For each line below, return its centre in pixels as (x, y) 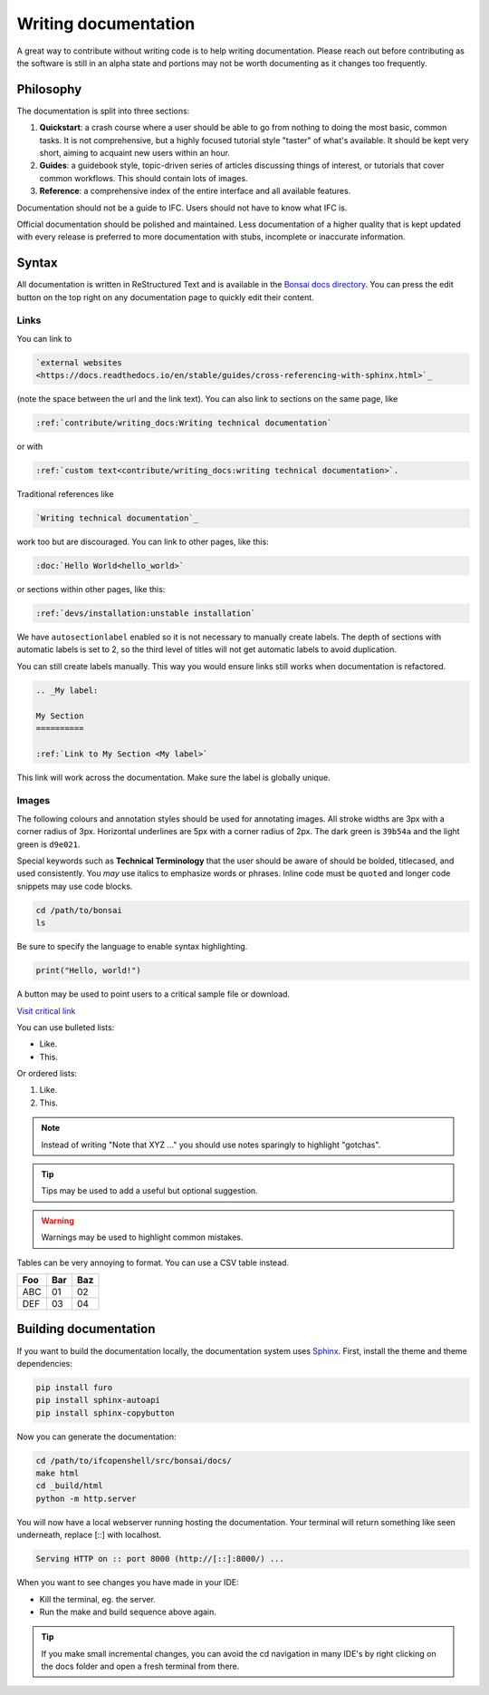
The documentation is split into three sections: (103, 111)
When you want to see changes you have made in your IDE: (128, 1583)
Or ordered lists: (47, 1074)
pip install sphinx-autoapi (98, 1400)
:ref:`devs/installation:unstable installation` (146, 614)
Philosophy (49, 89)
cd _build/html (69, 1486)
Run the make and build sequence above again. (128, 1612)
